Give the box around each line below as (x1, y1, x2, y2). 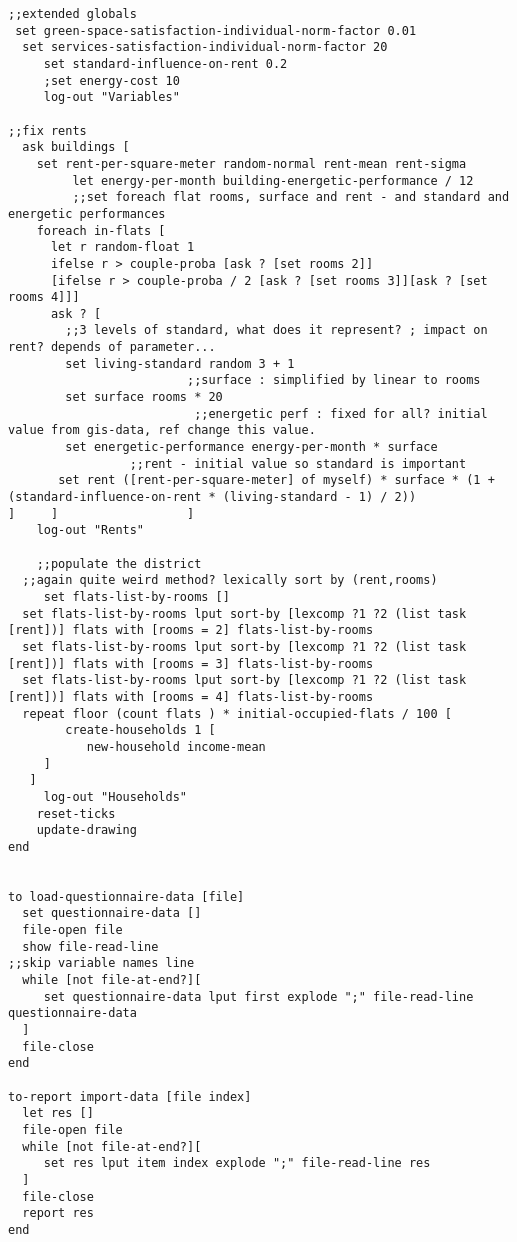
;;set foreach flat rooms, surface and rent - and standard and (72, 190, 510, 205)
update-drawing (36, 823, 137, 838)
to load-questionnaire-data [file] (8, 889, 245, 904)
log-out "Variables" (43, 90, 180, 105)
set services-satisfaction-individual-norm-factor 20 (22, 40, 388, 55)
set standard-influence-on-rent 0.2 (43, 56, 288, 71)
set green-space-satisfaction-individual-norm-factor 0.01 (15, 23, 417, 38)
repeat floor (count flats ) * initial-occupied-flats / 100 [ (22, 706, 452, 721)
